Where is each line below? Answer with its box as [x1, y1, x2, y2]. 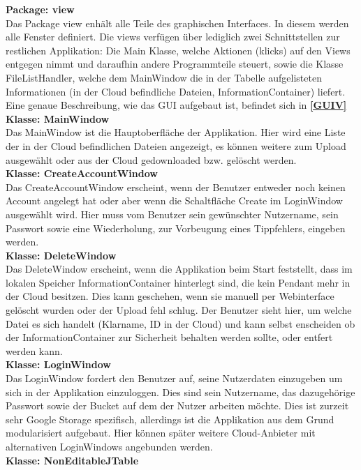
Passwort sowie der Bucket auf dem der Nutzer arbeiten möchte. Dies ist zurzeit [6, 398, 349, 413]
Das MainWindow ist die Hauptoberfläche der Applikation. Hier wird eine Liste [6, 125, 346, 139]
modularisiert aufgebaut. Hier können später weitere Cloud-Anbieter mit [6, 425, 316, 440]
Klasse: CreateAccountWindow [6, 166, 158, 181]
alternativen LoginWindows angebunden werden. [6, 439, 213, 453]
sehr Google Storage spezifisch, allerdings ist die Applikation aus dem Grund [6, 411, 334, 426]
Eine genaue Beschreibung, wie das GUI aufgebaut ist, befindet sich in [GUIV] [6, 98, 347, 112]
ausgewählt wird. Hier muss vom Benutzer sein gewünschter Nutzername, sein [6, 206, 339, 221]
